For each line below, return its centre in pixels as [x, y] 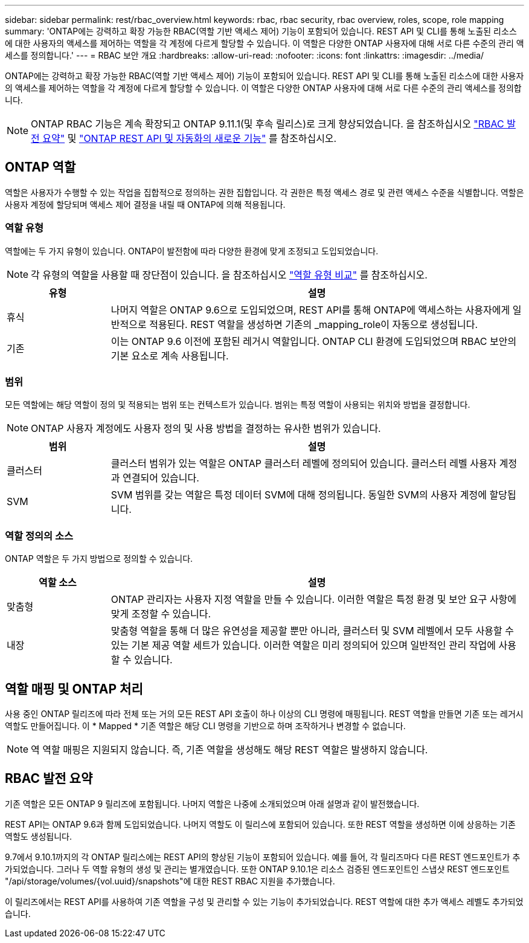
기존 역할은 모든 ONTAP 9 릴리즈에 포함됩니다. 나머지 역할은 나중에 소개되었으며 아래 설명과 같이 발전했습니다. [212, 803]
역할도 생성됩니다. [39, 836]
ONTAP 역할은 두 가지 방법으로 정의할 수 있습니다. [99, 559]
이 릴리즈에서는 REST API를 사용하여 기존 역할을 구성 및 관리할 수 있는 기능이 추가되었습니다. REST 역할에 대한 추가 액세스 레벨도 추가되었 [264, 901]
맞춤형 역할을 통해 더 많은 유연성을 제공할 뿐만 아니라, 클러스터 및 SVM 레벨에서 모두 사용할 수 [313, 631]
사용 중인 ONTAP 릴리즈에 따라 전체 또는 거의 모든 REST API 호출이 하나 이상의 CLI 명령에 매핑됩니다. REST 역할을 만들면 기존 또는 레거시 [264, 713]
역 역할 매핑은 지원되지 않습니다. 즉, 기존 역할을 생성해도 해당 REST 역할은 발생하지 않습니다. [229, 749]
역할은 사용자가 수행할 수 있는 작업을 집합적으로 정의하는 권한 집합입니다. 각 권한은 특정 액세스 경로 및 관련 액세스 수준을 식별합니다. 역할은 [264, 192]
